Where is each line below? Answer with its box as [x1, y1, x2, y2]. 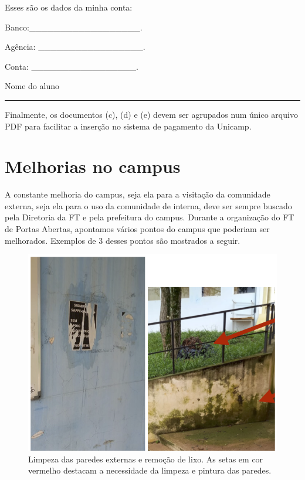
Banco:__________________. [5, 21, 143, 33]
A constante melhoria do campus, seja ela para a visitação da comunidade [5, 188, 270, 200]
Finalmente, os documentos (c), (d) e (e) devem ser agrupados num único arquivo [5, 108, 298, 120]
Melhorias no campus [5, 154, 181, 178]
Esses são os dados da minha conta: [5, 1, 133, 13]
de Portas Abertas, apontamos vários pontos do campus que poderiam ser [5, 223, 270, 235]
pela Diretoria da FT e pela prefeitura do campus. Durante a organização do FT [5, 211, 294, 223]
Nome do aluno [5, 80, 59, 92]
